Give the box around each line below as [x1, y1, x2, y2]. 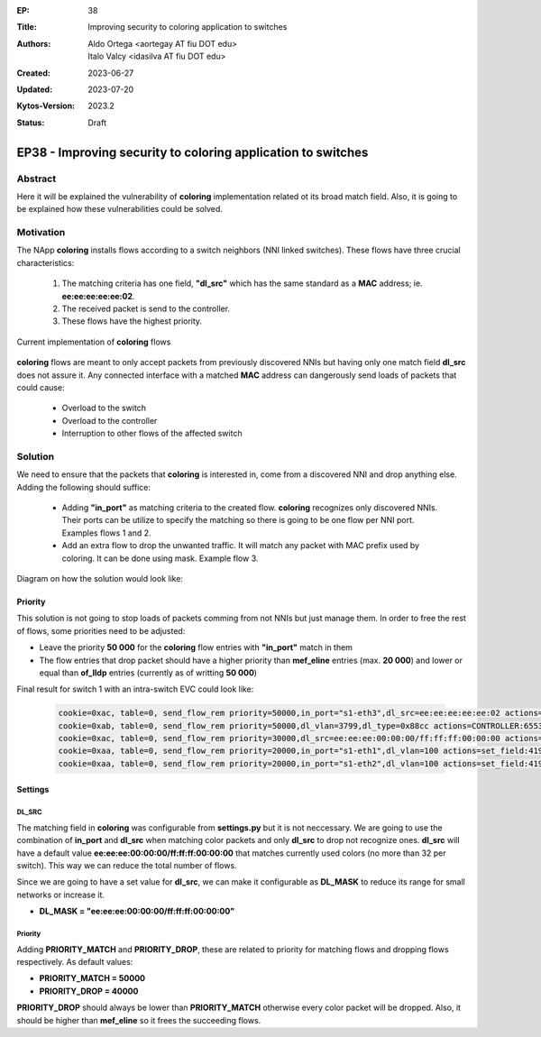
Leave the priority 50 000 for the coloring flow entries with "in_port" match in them [39, 642, 353, 653]
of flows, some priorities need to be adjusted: [16, 625, 186, 636]
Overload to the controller [61, 415, 158, 426]
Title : [16, 22, 38, 32]
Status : [16, 117, 45, 128]
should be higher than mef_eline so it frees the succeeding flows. [16, 1014, 261, 1025]
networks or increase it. [16, 889, 105, 900]
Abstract [16, 172, 57, 185]
